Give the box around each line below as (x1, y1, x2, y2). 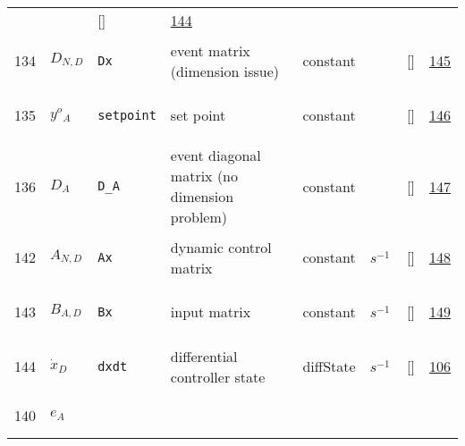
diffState (302, 356, 356, 376)
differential (170, 345, 238, 366)
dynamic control (170, 236, 272, 257)
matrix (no (170, 165, 239, 186)
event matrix (170, 39, 250, 61)
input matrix (170, 301, 251, 322)
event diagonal (170, 145, 261, 165)
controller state (170, 366, 266, 387)
